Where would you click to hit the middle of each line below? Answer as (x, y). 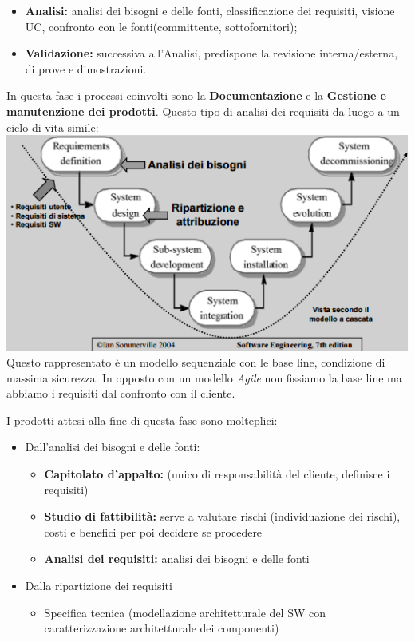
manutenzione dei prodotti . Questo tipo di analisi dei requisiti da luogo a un (203, 111)
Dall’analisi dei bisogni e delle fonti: (113, 447)
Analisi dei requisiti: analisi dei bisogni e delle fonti (177, 559)
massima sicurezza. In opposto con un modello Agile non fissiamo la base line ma (204, 377)
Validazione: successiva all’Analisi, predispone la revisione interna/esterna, (211, 53)
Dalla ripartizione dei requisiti (99, 585)
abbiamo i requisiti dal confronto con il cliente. (121, 393)
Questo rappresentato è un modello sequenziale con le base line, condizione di (196, 362)
